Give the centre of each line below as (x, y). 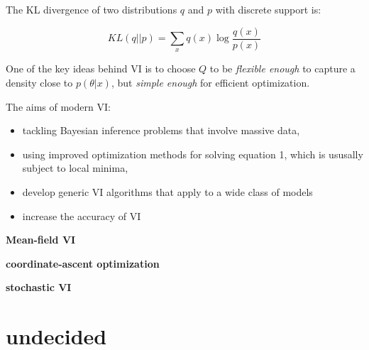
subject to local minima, (75, 168)
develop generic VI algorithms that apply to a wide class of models (167, 192)
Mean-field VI (41, 240)
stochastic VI (39, 287)
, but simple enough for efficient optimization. (210, 83)
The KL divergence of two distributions (92, 9)
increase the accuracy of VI (82, 215)
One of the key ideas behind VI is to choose (101, 69)
